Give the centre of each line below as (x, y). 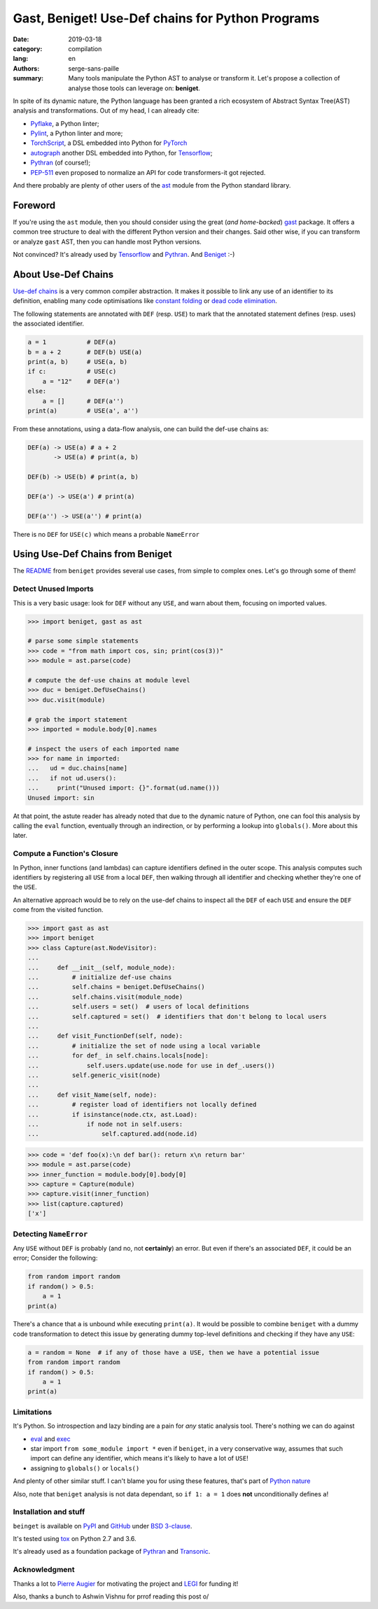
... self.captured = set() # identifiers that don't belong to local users (177, 1016)
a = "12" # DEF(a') (81, 381)
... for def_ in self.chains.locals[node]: (118, 1056)
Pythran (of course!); (61, 163)
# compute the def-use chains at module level (109, 680)
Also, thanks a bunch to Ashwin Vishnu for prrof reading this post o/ (111, 1596)
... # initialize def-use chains (100, 977)
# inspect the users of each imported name (104, 749)
